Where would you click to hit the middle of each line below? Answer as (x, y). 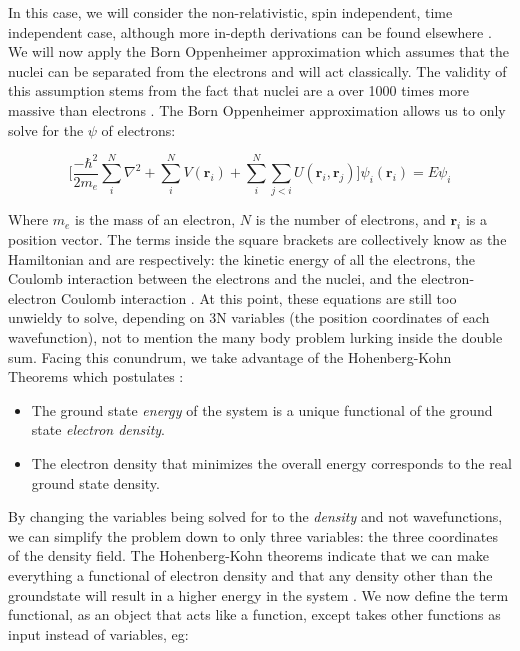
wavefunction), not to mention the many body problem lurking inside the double (255, 337)
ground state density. (95, 482)
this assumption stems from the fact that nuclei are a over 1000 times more (238, 90)
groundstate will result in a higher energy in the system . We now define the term (258, 594)
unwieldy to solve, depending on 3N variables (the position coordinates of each (249, 317)
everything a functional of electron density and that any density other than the (250, 574)
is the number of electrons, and (350, 219)
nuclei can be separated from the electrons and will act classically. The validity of (257, 70)
